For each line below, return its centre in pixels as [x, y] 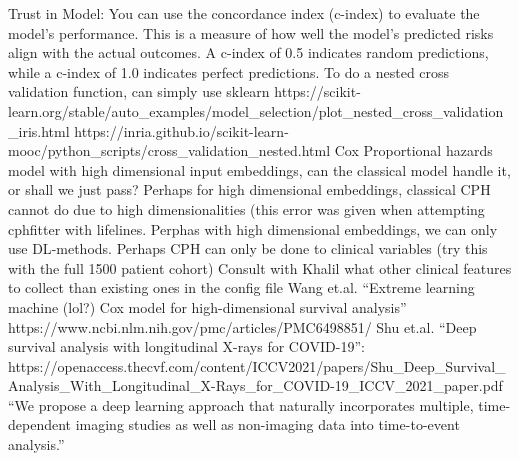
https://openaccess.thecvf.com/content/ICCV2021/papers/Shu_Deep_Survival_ [257, 365]
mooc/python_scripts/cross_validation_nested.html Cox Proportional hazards [250, 150]
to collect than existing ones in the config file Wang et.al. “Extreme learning [241, 287]
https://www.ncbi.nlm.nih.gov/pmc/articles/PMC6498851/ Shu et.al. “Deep [242, 326]
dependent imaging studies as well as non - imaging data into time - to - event [234, 424]
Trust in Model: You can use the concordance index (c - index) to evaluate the [244, 13]
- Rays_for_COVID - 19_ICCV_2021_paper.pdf [357, 385]
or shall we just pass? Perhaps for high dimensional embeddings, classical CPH [249, 189]
